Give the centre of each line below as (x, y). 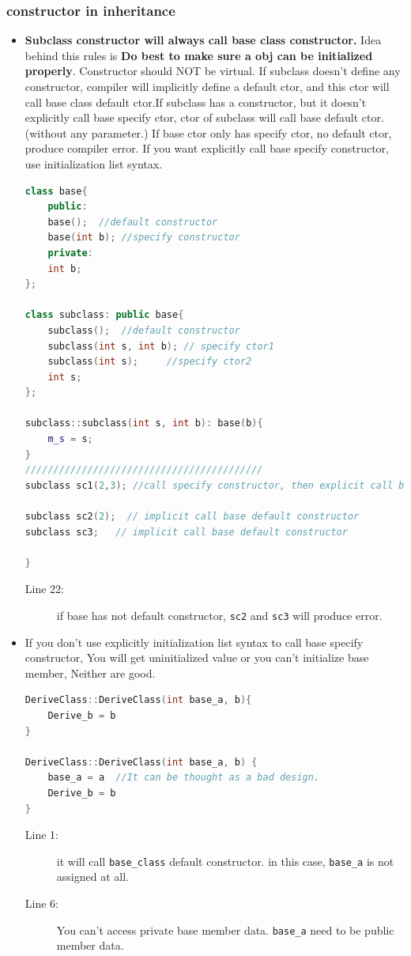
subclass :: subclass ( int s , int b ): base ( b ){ (144, 423)
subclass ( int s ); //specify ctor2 (150, 362)
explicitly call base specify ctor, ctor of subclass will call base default (192, 117)
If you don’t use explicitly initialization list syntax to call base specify (194, 642)
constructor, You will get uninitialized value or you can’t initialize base (197, 657)
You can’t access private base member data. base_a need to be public (225, 930)
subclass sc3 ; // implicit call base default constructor (186, 532)
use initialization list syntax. (94, 163)
